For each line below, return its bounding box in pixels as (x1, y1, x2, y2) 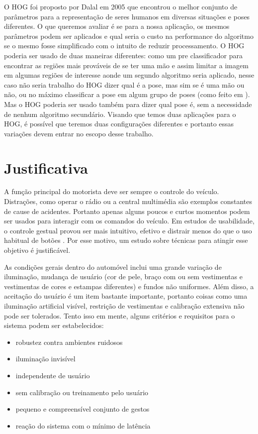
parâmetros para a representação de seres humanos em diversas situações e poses (4, 11, 250, 21)
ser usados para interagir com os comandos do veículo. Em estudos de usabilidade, (4, 216, 255, 226)
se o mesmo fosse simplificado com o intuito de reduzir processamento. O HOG (4, 40, 245, 51)
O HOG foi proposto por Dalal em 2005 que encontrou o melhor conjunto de (4, 1, 238, 11)
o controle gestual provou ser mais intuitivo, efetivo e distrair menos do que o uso (4, 225, 252, 235)
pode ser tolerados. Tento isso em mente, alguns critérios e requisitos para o (4, 310, 235, 321)
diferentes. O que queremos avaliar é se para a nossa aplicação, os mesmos (4, 21, 230, 31)
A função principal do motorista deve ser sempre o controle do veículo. (4, 186, 219, 197)
